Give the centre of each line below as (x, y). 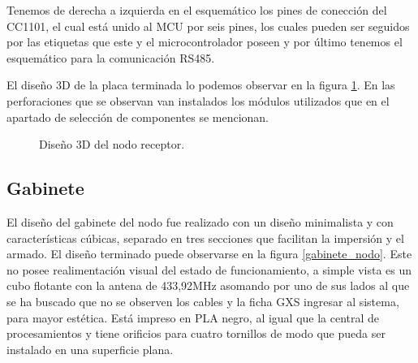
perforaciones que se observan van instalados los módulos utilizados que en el (198, 100)
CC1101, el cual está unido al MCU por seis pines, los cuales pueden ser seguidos (208, 26)
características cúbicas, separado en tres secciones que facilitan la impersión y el (205, 238)
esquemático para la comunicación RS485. (111, 57)
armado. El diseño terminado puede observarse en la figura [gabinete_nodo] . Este (209, 254)
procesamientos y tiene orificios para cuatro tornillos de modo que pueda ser (196, 333)
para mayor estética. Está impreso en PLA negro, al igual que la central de (193, 317)
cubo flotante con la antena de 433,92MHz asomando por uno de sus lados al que (208, 285)
